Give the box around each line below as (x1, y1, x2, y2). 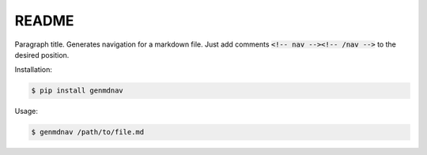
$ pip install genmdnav (31, 86, 124, 95)
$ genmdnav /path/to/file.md (31, 127, 145, 137)
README (14, 12, 74, 29)
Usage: (14, 107, 39, 116)
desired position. (14, 50, 70, 59)
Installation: (14, 65, 53, 74)
